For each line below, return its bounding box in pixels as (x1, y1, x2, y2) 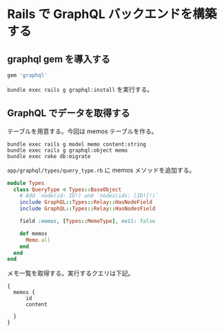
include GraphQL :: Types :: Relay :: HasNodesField (19, 205, 156, 213)
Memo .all (25, 236, 51, 244)
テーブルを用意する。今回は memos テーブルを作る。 (7, 127, 158, 135)
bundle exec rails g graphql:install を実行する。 (7, 85, 154, 93)
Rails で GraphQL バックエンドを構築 (7, 6, 217, 22)
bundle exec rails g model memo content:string (7, 141, 147, 148)
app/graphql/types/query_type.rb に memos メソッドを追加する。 (7, 166, 196, 174)
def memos (19, 230, 48, 237)
